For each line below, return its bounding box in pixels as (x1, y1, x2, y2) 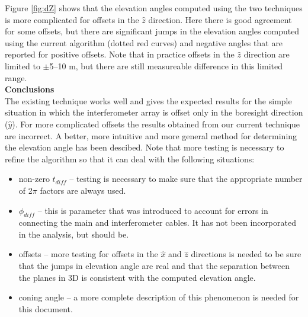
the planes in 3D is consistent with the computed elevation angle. (18, 271, 256, 283)
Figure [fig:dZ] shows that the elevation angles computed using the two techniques (5, 2, 303, 14)
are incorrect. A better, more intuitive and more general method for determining (5, 129, 297, 142)
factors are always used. (40, 184, 126, 196)
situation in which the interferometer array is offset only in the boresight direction (5, 106, 303, 119)
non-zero (18, 172, 50, 185)
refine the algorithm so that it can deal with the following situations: (5, 152, 255, 165)
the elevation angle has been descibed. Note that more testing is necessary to (5, 141, 284, 153)
